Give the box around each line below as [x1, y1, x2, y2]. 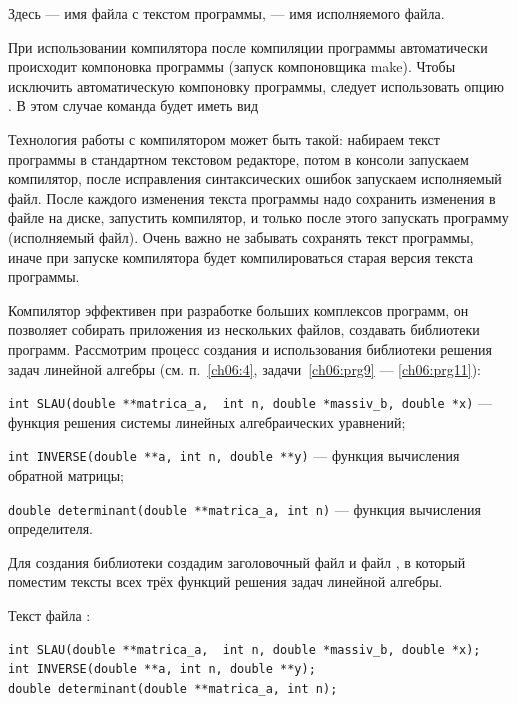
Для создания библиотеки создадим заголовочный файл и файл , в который [8, 551, 466, 572]
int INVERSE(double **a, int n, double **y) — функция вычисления [8, 445, 460, 466]
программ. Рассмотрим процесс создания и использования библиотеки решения [8, 338, 492, 359]
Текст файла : [8, 605, 91, 626]
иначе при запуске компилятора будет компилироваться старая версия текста [8, 246, 473, 267]
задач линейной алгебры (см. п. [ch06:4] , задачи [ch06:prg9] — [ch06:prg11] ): [8, 358, 481, 379]
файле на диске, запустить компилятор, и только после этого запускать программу [8, 207, 509, 228]
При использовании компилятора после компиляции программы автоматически [8, 36, 488, 57]
